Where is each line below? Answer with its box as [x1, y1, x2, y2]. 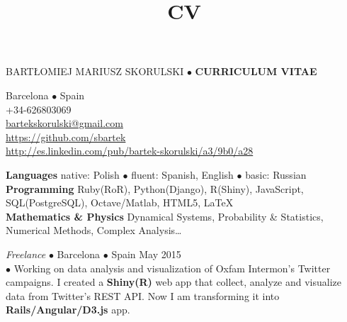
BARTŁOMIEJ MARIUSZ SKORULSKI [6, 64, 184, 79]
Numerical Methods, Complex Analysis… [6, 223, 182, 238]
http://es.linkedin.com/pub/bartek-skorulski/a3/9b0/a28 [6, 143, 254, 158]
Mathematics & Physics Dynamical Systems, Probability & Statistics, [6, 209, 324, 223]
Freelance [6, 246, 46, 261]
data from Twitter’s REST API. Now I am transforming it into [6, 288, 280, 303]
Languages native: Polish [6, 167, 120, 182]
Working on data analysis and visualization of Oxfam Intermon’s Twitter [13, 260, 331, 275]
